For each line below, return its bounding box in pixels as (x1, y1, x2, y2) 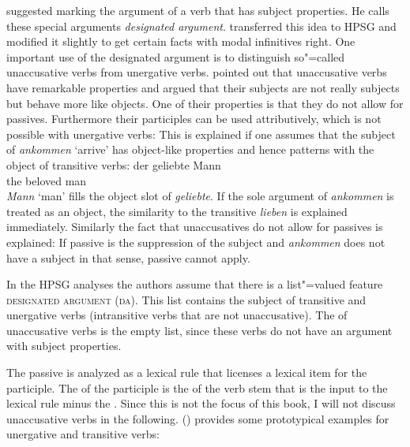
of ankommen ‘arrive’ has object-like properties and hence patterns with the (6, 141, 374, 158)
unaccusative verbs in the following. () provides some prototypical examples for (6, 410, 389, 427)
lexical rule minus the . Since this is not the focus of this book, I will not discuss (6, 395, 396, 412)
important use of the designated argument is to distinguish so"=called (6, 48, 345, 65)
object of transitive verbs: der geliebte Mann (6, 156, 221, 173)
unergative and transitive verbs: (6, 426, 160, 442)
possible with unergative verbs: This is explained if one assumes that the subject (6, 125, 396, 142)
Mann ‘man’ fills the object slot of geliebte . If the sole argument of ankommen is (6, 188, 394, 204)
